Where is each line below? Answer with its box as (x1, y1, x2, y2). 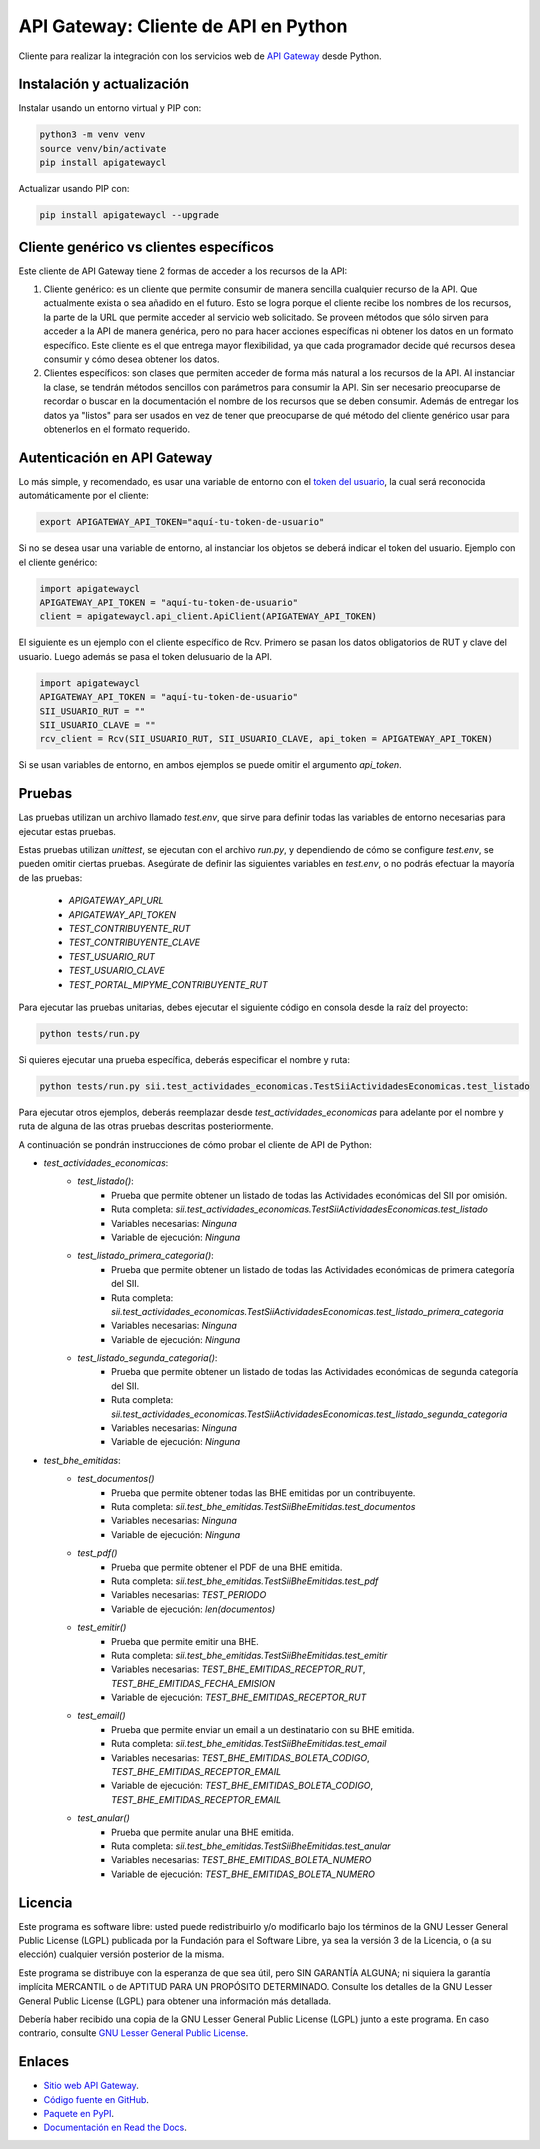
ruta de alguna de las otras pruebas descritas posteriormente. (18, 1120, 274, 1132)
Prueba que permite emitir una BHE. (111, 1635, 259, 1647)
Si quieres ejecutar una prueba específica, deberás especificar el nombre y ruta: (18, 1053, 350, 1065)
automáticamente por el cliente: (18, 490, 149, 502)
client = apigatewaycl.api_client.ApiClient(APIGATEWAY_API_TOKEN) (39, 611, 378, 622)
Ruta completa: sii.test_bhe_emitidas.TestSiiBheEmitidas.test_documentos (111, 1501, 416, 1512)
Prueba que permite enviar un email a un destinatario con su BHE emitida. (111, 1723, 415, 1735)
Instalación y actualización (18, 76, 190, 93)
